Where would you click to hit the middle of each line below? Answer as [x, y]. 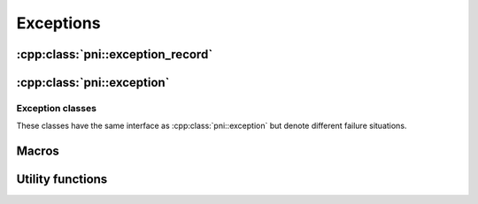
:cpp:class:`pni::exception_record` [115, 54]
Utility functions [62, 180]
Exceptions [58, 23]
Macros [38, 151]
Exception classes [57, 108]
